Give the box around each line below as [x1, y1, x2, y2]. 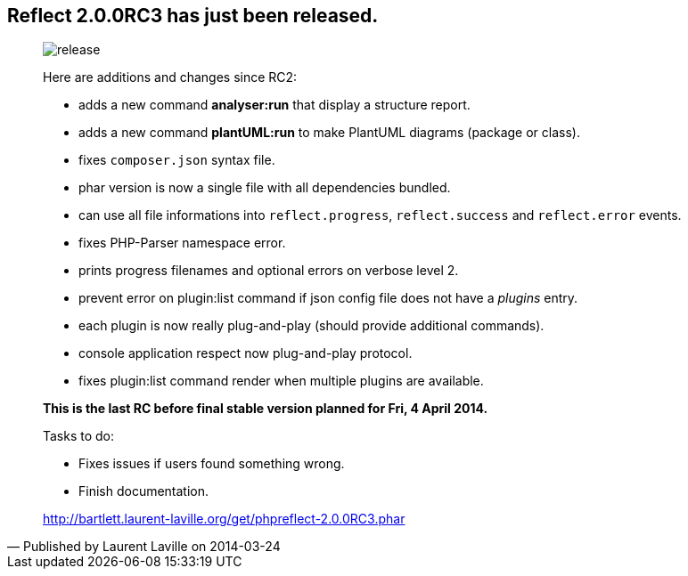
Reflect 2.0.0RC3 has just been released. [7, 4, 379, 27]
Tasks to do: [43, 428, 115, 444]
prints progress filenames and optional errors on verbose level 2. [78, 263, 459, 279]
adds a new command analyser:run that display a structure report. [78, 97, 471, 113]
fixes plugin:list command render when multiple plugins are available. [78, 373, 484, 389]
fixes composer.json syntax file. [78, 152, 275, 168]
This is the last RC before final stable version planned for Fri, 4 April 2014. [43, 401, 488, 417]
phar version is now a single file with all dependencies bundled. [78, 180, 451, 196]
